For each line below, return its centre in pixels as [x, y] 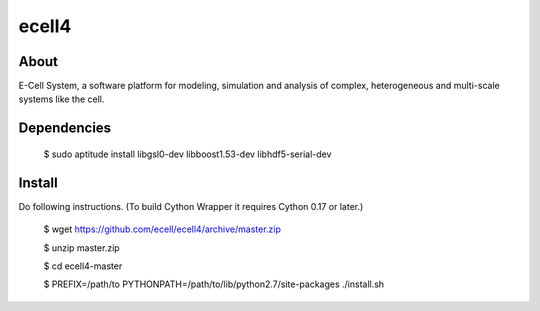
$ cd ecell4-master [83, 266]
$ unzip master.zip [81, 247]
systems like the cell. [61, 99]
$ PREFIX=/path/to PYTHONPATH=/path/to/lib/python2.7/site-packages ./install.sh [214, 284]
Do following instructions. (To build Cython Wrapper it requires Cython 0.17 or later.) [191, 206]
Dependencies [65, 128]
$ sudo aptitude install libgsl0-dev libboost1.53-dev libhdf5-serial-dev [187, 154]
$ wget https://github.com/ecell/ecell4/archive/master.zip [162, 229]
